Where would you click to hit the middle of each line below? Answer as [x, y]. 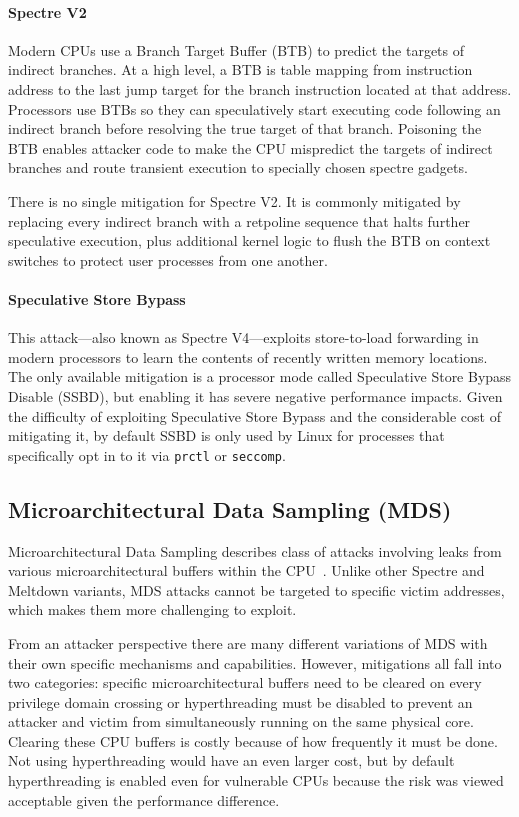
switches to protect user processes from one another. [168, 259]
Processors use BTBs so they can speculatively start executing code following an [254, 108]
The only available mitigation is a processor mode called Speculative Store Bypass [260, 376]
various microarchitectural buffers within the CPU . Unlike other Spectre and [246, 570]
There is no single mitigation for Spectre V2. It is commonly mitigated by [234, 200]
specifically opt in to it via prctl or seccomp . [147, 454]
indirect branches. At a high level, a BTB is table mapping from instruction [240, 69]
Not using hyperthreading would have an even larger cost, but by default [231, 760]
